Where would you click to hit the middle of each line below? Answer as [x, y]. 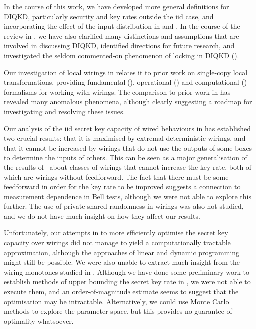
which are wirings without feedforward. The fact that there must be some [116, 177]
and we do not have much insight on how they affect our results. [102, 216]
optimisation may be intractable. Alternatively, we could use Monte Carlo [117, 301]
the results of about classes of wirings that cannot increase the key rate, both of [128, 167]
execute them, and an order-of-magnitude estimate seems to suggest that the [121, 291]
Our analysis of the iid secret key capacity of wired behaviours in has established [127, 128]
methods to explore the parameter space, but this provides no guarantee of [118, 311]
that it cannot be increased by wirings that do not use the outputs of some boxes [128, 147]
